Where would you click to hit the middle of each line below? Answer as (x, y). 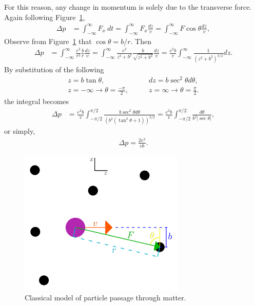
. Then (141, 41)
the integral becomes (37, 101)
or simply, (20, 131)
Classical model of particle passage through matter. (105, 298)
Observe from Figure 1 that (48, 41)
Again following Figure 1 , (45, 17)
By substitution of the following (54, 69)
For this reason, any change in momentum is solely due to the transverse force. (128, 7)
